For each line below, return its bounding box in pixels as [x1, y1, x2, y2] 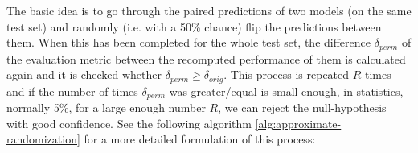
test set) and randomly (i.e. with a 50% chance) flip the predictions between [6, 18, 382, 35]
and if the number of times [6, 82, 138, 99]
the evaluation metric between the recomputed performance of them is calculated [6, 50, 406, 67]
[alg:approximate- [255, 114, 342, 131]
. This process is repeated [223, 66, 350, 83]
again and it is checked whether [6, 66, 162, 83]
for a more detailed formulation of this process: [84, 130, 316, 147]
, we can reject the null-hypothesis [218, 99, 387, 116]
